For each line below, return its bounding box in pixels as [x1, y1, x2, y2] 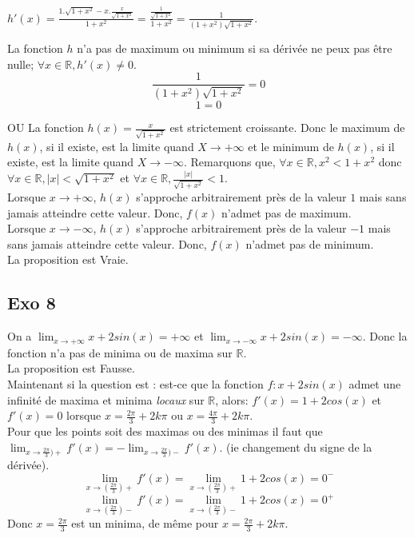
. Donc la [362, 328, 408, 345]
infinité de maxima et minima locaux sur [7, 391, 205, 408]
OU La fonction [7, 119, 84, 136]
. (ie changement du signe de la [219, 438, 372, 455]
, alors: [215, 391, 249, 408]
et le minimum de [248, 137, 334, 154]
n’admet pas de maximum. [221, 204, 352, 221]
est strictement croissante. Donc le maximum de [169, 119, 405, 136]
